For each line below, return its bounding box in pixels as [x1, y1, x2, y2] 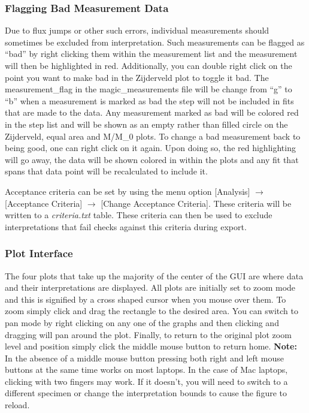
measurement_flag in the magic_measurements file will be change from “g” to [5, 83, 292, 95]
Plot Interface [5, 246, 73, 261]
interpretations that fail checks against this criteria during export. [5, 220, 247, 233]
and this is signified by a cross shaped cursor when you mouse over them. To [5, 293, 286, 305]
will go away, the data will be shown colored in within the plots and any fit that [5, 153, 299, 165]
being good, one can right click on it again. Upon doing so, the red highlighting [5, 141, 296, 154]
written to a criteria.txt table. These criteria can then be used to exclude [5, 209, 272, 221]
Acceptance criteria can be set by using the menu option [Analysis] [5, 185, 250, 197]
